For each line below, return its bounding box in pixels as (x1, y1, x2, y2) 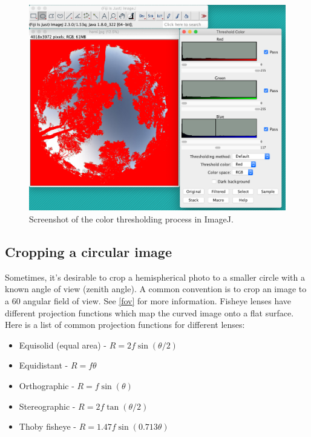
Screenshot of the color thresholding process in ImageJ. (29, 213, 234, 225)
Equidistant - (19, 359, 68, 372)
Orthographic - (19, 379, 74, 392)
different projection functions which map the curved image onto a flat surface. (5, 306, 294, 319)
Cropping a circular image (5, 242, 172, 261)
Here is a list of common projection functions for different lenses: (5, 318, 245, 331)
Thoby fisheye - (19, 420, 76, 433)
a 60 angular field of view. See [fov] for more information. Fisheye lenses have (5, 295, 292, 307)
